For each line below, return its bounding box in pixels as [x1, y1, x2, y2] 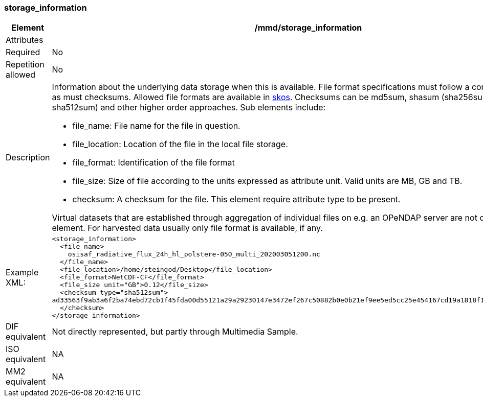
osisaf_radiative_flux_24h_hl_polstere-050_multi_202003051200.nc [68, 250, 320, 258]
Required [6, 47, 40, 58]
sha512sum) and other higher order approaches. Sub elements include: [52, 102, 326, 113]
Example [6, 267, 39, 277]
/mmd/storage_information [254, 22, 362, 33]
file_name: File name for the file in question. [72, 121, 240, 131]
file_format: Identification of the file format [72, 157, 235, 168]
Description [6, 152, 50, 163]
